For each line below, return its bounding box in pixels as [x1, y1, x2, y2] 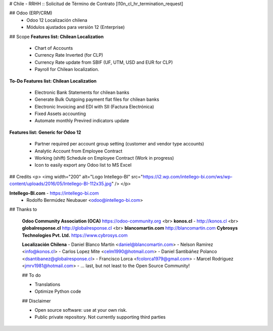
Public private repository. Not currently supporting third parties [34, 314, 166, 320]
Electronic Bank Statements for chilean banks [34, 89, 129, 95]
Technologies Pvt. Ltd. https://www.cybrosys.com [22, 232, 128, 238]
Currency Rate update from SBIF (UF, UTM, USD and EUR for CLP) [34, 59, 173, 65]
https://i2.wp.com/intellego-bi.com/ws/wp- [142, 173, 233, 179]
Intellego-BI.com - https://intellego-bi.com [9, 190, 99, 196]
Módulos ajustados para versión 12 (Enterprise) [26, 24, 125, 30]
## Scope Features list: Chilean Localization [9, 33, 104, 40]
